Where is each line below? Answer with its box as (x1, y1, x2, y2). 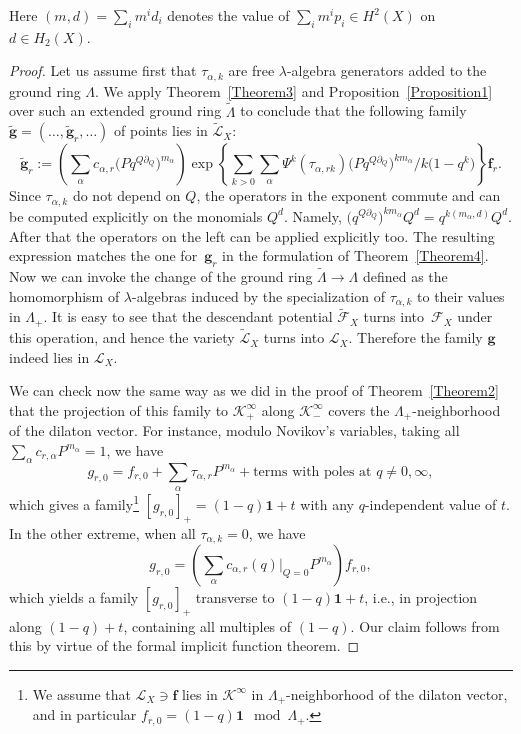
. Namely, (283, 205, 342, 226)
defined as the (362, 266, 448, 287)
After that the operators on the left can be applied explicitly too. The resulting (9, 225, 495, 246)
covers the (328, 399, 390, 420)
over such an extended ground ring (9, 100, 222, 121)
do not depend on (72, 185, 181, 206)
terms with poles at (253, 464, 372, 479)
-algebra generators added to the (286, 60, 487, 81)
